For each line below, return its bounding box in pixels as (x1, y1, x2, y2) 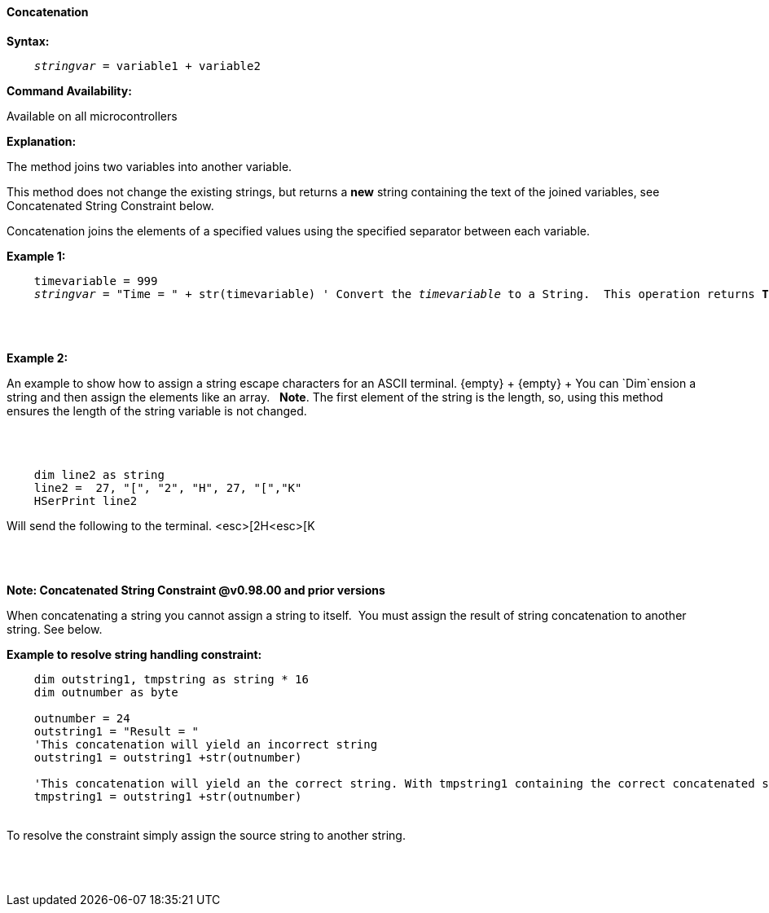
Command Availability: (7, 83, 132, 98)
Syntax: (7, 33, 50, 48)
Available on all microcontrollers (7, 108, 178, 123)
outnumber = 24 (33, 711, 130, 725)
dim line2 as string (33, 467, 165, 481)
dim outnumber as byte (33, 685, 178, 699)
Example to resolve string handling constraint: (7, 647, 262, 661)
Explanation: (7, 134, 77, 148)
